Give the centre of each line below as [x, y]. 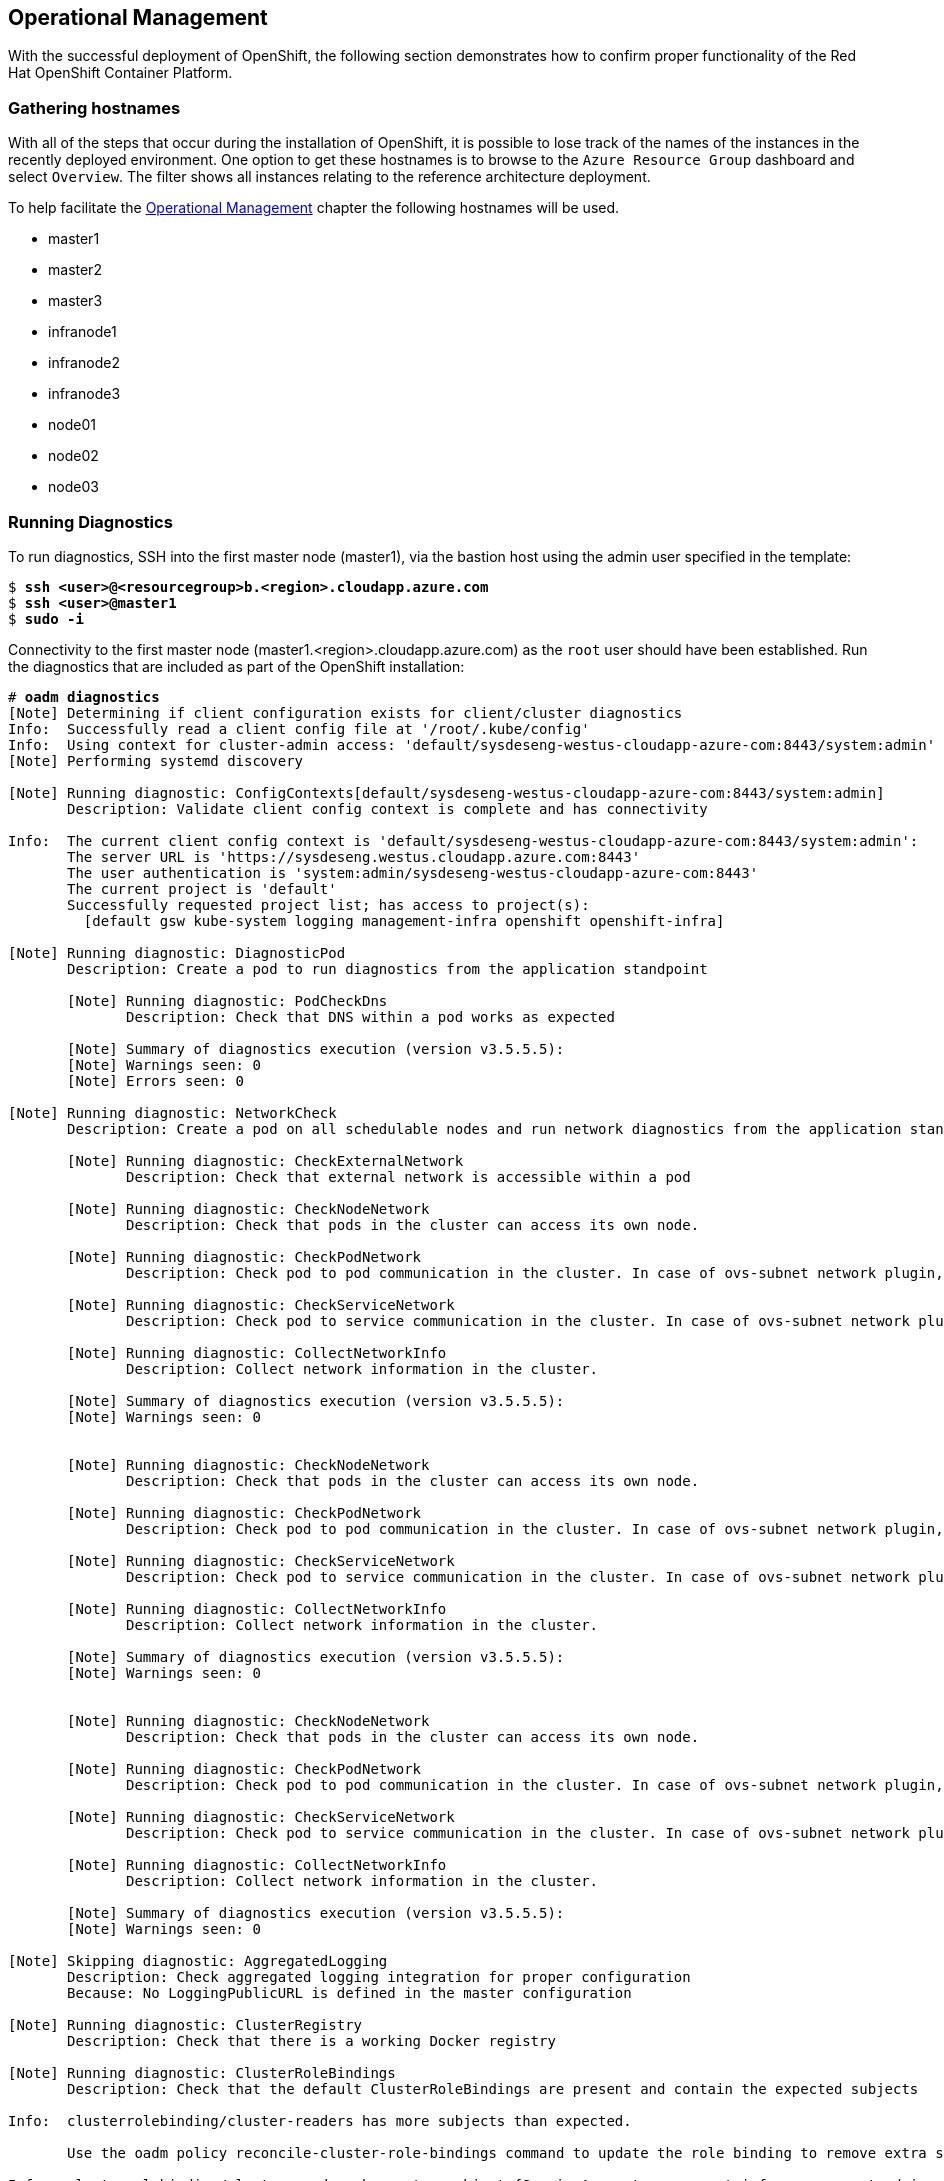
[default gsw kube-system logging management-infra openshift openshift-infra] [404, 920]
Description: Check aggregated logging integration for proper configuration [379, 1976]
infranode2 [84, 363]
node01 [72, 425]
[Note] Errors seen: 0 [156, 1080]
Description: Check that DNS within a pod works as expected [370, 1016]
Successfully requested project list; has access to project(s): [328, 904]
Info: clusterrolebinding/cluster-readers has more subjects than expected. [320, 2120]
